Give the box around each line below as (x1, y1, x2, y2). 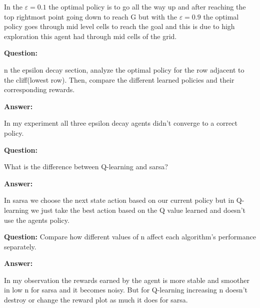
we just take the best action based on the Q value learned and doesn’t (30, 204, 245, 215)
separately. (4, 241, 36, 251)
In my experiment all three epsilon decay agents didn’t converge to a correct (4, 118, 237, 128)
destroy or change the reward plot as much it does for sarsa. (4, 294, 188, 305)
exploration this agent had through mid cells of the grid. (4, 31, 177, 41)
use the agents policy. (4, 214, 69, 225)
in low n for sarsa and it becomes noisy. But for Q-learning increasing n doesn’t (4, 284, 247, 295)
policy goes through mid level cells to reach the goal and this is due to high (4, 21, 235, 32)
